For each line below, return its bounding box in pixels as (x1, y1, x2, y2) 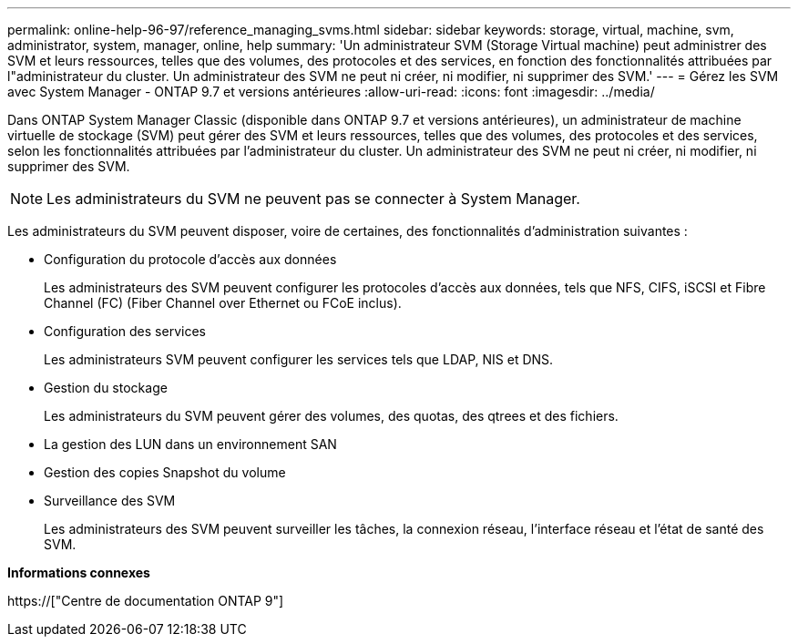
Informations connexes (7, 565, 150, 580)
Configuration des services (44, 323, 206, 339)
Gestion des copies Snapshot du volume (44, 465, 286, 480)
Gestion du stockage (44, 380, 168, 395)
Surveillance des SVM (44, 493, 176, 508)
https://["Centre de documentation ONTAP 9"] (7, 593, 284, 608)
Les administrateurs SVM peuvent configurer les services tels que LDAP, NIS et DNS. (44, 352, 554, 367)
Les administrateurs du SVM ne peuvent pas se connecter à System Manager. (46, 189, 580, 208)
